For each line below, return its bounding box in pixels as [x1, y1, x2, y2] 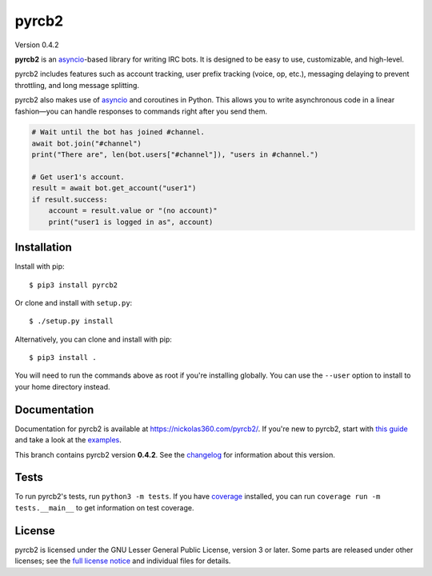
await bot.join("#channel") [31, 138, 142, 148]
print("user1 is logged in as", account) [48, 217, 214, 226]
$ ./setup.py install [29, 317, 114, 326]
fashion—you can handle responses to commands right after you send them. [14, 106, 268, 116]
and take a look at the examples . [14, 435, 122, 445]
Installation [14, 241, 72, 254]
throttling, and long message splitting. [14, 80, 140, 90]
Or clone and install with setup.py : [14, 298, 133, 307]
